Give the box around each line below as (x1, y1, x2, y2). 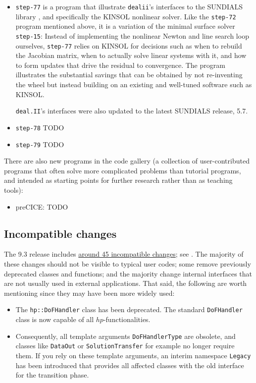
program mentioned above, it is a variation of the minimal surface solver (15, 21, 235, 31)
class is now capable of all (15, 314, 94, 324)
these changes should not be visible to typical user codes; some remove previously (4, 258, 251, 269)
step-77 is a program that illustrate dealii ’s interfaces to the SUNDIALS (15, 1, 243, 11)
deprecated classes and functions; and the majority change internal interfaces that (4, 268, 253, 278)
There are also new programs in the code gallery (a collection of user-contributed (4, 156, 250, 166)
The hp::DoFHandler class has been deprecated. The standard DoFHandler (15, 304, 243, 315)
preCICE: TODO (15, 201, 68, 212)
